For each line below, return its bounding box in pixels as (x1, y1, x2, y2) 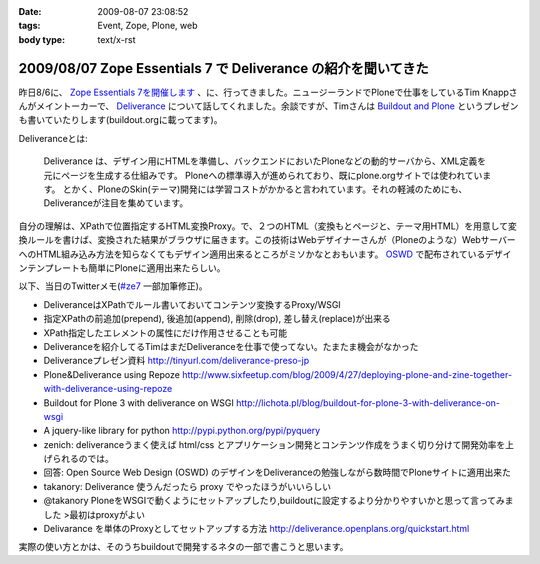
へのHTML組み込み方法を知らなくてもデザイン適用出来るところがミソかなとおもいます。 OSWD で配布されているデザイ (18, 248, 512, 260)
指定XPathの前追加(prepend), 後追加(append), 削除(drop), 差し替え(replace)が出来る (43, 313, 392, 325)
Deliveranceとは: (18, 132, 89, 144)
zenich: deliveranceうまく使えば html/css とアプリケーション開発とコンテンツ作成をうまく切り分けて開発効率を (43, 438, 506, 450)
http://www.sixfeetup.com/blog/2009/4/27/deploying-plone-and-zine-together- (181, 368, 513, 380)
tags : (18, 20, 41, 32)
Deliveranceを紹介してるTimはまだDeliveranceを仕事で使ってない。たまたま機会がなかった (43, 340, 419, 352)
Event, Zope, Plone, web (97, 20, 198, 32)
